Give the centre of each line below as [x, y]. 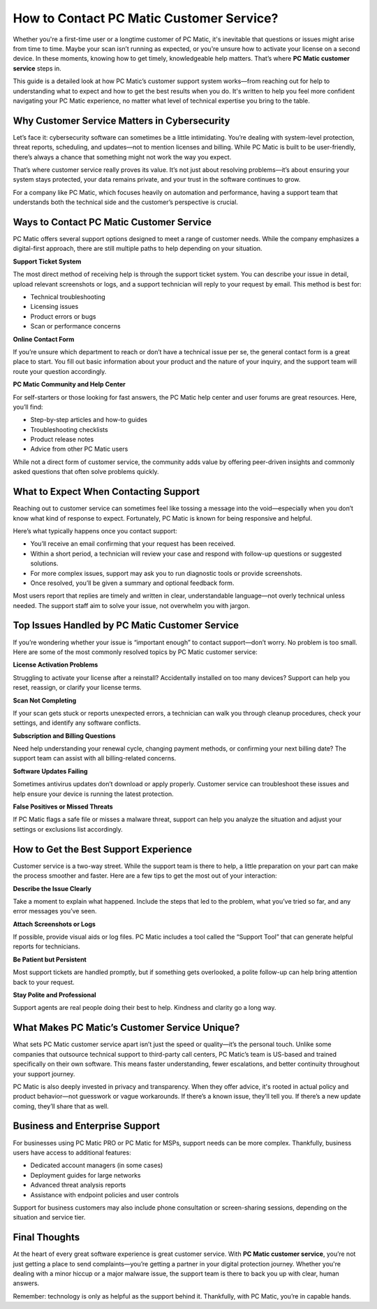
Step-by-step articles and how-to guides [89, 420]
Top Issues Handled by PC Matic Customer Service [126, 625]
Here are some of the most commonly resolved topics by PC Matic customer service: [135, 652]
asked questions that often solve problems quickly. [86, 472]
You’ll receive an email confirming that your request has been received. [133, 544]
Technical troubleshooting [68, 297]
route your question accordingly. [60, 371]
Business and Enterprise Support [87, 1126]
